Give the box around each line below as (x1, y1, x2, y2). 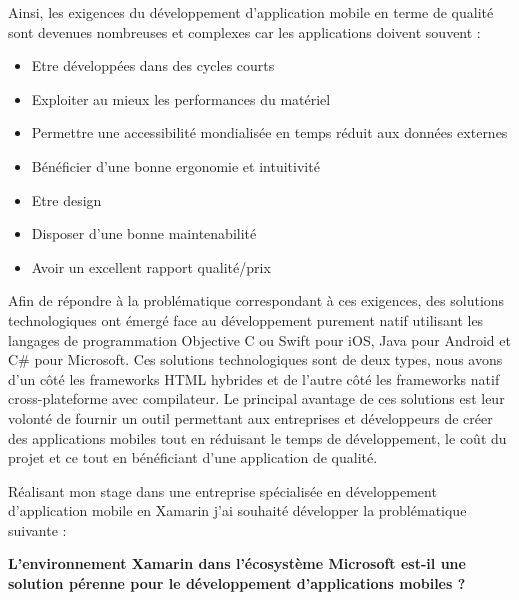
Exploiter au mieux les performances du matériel (31, 88, 331, 109)
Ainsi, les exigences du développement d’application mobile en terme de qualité (8, 2, 494, 22)
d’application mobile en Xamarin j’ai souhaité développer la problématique (8, 500, 467, 521)
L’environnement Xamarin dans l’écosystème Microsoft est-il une (8, 553, 466, 574)
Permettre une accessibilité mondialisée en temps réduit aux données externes (31, 122, 508, 143)
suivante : (8, 519, 67, 540)
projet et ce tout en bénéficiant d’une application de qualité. (8, 447, 378, 468)
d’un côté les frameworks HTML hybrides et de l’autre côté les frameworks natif (8, 368, 500, 389)
